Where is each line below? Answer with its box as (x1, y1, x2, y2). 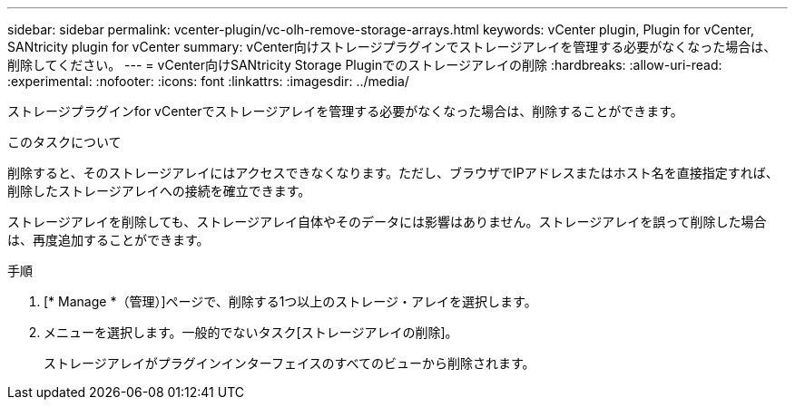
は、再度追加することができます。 (7, 232, 210, 247)
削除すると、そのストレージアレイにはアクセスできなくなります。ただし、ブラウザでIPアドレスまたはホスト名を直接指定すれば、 (7, 165, 779, 180)
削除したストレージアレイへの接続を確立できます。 (7, 183, 311, 199)
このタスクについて (7, 134, 122, 150)
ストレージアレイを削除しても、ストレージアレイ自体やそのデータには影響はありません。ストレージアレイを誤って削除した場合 (7, 214, 767, 229)
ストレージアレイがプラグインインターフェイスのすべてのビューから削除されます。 (44, 355, 535, 371)
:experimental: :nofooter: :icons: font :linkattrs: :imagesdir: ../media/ (7, 73, 409, 89)
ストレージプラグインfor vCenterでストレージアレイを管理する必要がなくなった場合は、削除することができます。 (7, 103, 683, 119)
